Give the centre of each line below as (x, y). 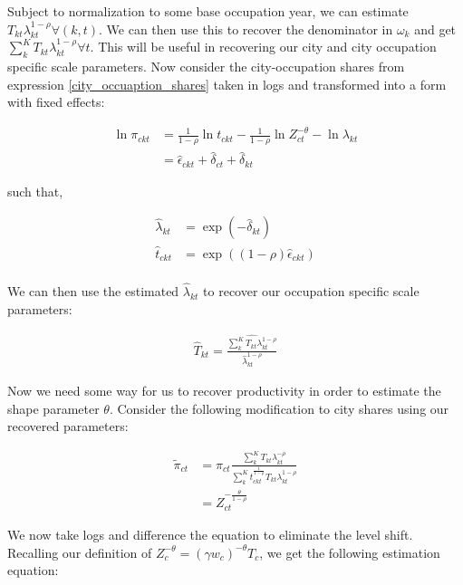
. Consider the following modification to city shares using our (279, 408)
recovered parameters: (68, 426)
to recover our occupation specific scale (311, 290)
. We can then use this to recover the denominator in (246, 29)
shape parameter (53, 408)
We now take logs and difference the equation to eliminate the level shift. (210, 535)
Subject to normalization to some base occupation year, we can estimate (208, 11)
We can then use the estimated (93, 290)
